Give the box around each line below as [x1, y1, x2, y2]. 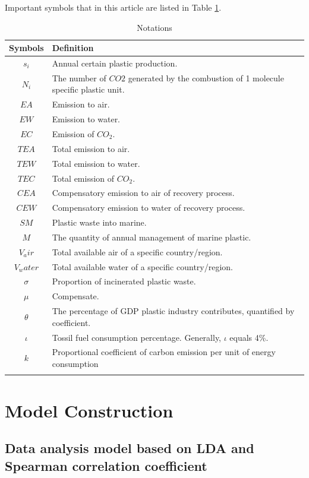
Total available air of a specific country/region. [52, 245, 223, 258]
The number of [52, 71, 106, 84]
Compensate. [52, 290, 99, 302]
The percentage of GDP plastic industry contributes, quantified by [52, 305, 295, 317]
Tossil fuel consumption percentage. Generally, [52, 331, 221, 343]
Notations [137, 21, 172, 33]
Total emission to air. [52, 142, 130, 154]
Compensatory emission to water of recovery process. [52, 201, 245, 214]
